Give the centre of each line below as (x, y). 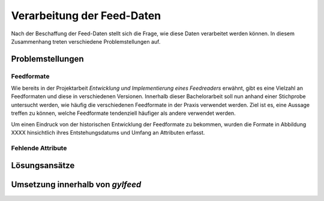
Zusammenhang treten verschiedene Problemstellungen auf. (86, 41)
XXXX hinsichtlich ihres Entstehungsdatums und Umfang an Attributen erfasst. (108, 133)
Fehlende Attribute (39, 148)
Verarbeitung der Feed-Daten (86, 16)
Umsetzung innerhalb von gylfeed (76, 185)
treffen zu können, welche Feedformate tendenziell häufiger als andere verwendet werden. (124, 113)
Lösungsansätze (43, 165)
